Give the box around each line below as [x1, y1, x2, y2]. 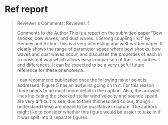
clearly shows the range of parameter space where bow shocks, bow [17, 46, 161, 52]
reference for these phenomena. [17, 67, 85, 73]
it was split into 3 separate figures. [17, 114, 89, 120]
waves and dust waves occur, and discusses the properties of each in [17, 51, 162, 57]
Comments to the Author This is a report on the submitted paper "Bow [17, 30, 162, 36]
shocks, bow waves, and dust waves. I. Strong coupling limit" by [17, 35, 150, 41]
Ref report [5, 4, 48, 15]
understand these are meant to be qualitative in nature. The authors [17, 103, 157, 109]
